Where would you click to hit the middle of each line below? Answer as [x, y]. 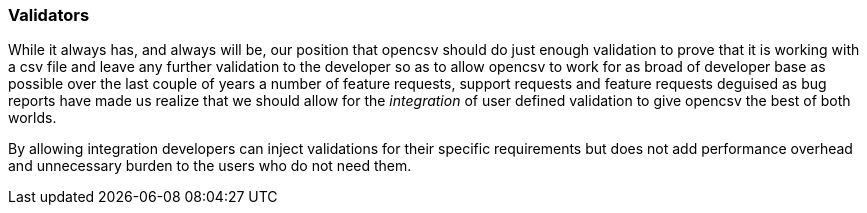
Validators [49, 15]
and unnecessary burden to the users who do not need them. [210, 166]
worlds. [32, 118]
